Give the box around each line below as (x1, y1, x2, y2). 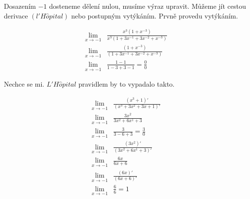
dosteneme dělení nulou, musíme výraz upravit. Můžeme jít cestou (49, 1, 246, 11)
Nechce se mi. (4, 79, 45, 89)
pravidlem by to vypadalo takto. (78, 79, 175, 89)
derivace (4, 10, 28, 20)
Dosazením (4, 1, 36, 11)
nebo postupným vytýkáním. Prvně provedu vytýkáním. (71, 10, 238, 20)
